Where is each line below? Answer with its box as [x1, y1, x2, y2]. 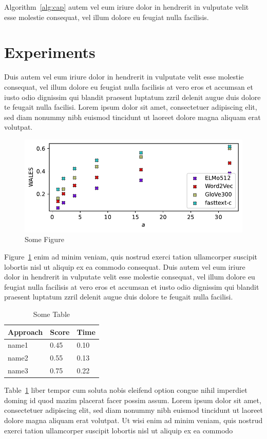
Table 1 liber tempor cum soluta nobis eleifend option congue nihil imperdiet [4, 385, 247, 395]
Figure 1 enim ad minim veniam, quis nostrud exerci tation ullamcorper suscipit [4, 251, 258, 262]
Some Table [33, 308, 70, 319]
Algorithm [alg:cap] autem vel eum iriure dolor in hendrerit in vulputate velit [4, 2, 249, 12]
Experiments [4, 42, 96, 63]
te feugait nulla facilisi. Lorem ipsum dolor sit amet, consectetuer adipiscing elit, [4, 102, 257, 112]
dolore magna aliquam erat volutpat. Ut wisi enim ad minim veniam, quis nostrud [4, 414, 263, 425]
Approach [8, 326, 43, 337]
